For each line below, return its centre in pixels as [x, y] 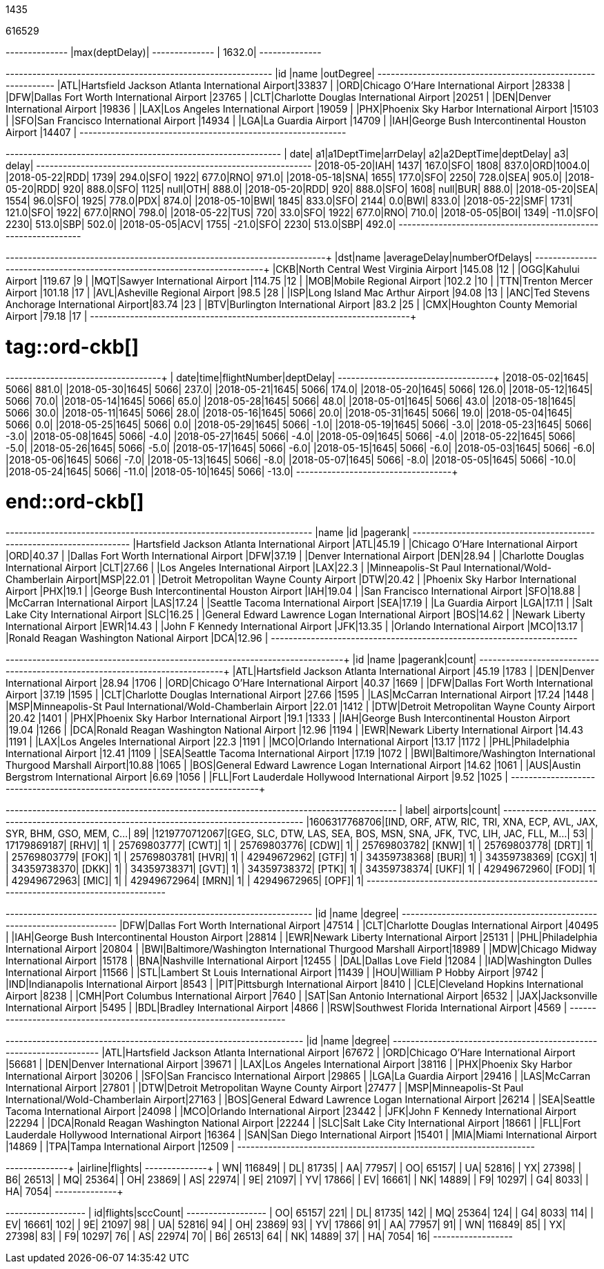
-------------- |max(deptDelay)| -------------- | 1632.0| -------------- [164, 52]
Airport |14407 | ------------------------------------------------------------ [176, 132]
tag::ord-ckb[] [72, 346]
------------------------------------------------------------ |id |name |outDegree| [190, 74]
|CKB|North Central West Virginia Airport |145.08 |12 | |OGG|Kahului [426, 269]
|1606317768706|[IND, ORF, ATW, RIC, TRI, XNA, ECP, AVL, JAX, [452, 822]
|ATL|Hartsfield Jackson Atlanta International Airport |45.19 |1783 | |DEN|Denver [413, 671]
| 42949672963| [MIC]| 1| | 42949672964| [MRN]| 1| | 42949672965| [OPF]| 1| [185, 880]
